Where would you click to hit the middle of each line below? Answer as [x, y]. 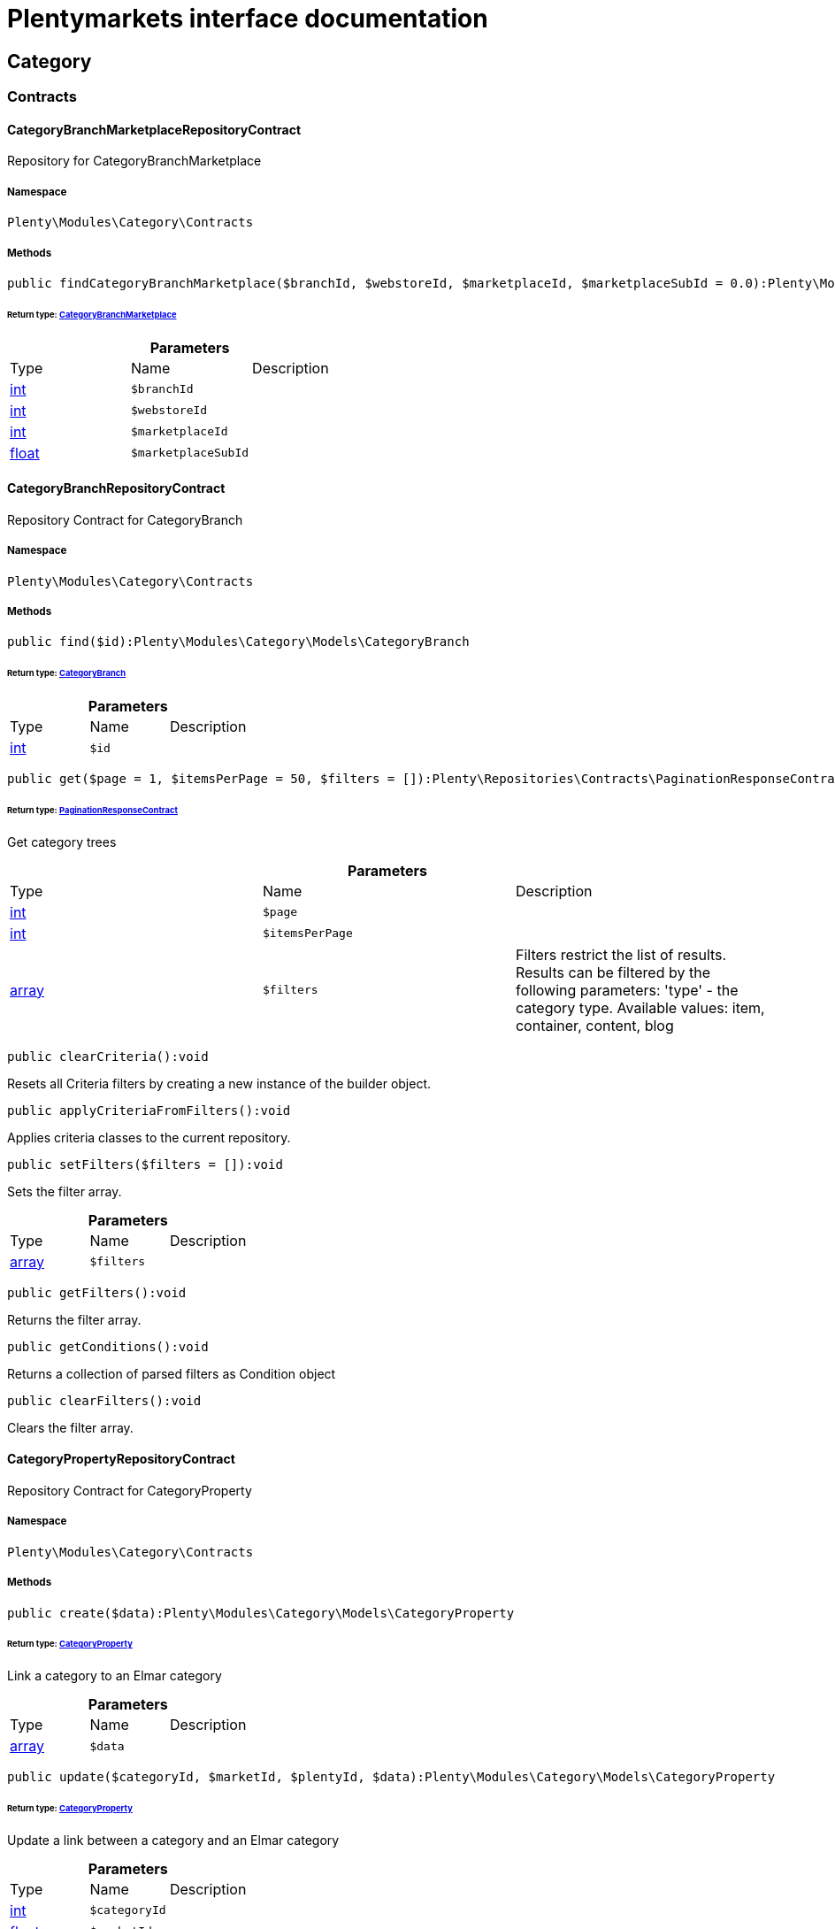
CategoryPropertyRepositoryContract [121, 1459]
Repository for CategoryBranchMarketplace [134, 161]
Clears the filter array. [70, 1427]
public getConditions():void [108, 1346]
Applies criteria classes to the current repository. [149, 1137]
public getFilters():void [97, 1292]
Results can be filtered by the [613, 972]
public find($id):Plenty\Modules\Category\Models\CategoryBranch [238, 642]
